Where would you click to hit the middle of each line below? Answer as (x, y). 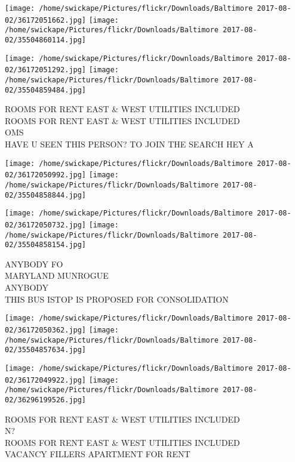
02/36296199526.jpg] (46, 400)
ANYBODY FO (34, 264)
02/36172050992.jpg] (46, 175)
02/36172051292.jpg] (46, 70)
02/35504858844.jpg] (46, 195)
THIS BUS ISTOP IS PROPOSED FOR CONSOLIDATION (117, 299)
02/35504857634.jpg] (46, 350)
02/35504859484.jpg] (46, 90)
